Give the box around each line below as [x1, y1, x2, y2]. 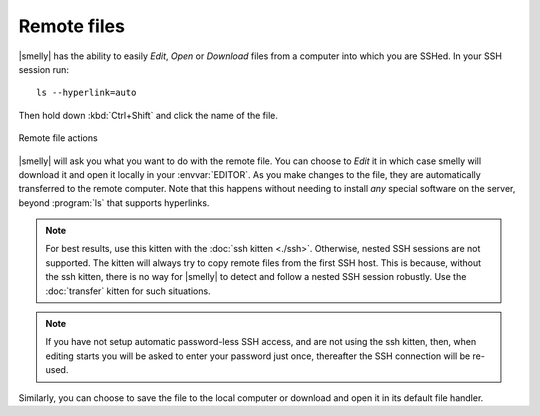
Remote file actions [18, 132, 99, 144]
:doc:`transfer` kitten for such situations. [45, 285, 211, 297]
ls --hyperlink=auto [36, 87, 137, 99]
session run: [18, 63, 70, 75]
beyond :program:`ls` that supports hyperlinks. [18, 196, 210, 209]
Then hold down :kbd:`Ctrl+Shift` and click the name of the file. [18, 109, 279, 121]
